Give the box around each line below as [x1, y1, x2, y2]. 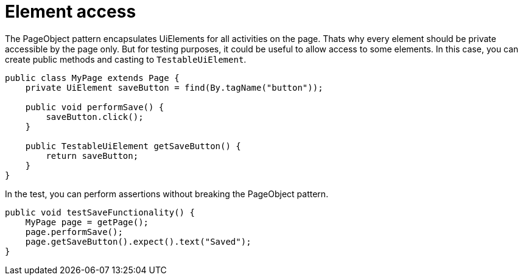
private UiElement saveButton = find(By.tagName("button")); [25, 82, 323, 93]
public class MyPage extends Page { [5, 72, 180, 83]
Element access [5, 1, 136, 22]
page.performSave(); [25, 226, 123, 237]
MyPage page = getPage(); [25, 217, 149, 227]
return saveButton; [46, 150, 139, 161]
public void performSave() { [25, 102, 164, 112]
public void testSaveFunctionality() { [5, 207, 195, 217]
